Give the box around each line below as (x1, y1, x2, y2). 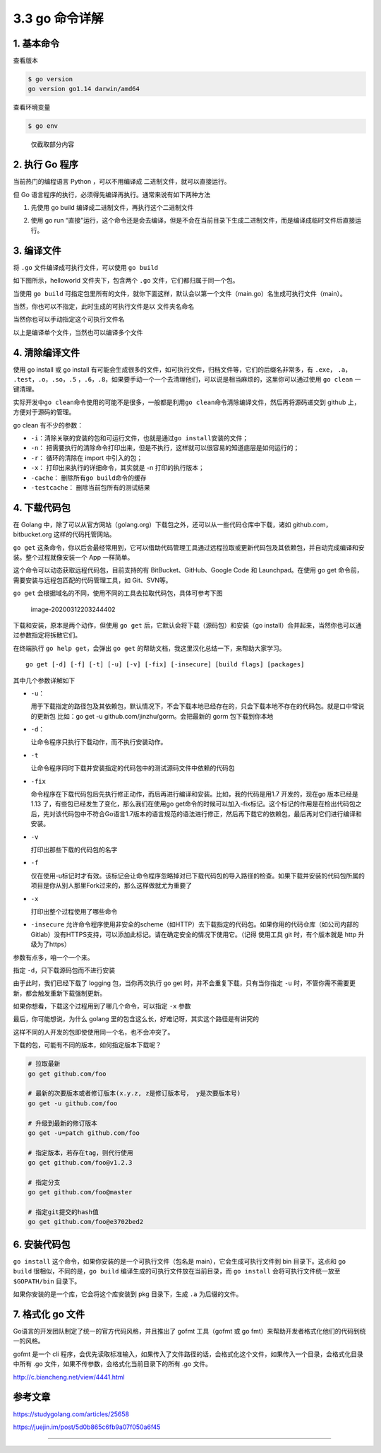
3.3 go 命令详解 (13, 11, 104, 26)
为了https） (36, 940, 71, 948)
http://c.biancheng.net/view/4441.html (13, 1372, 125, 1381)
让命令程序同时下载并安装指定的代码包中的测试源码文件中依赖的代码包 (30, 764, 235, 772)
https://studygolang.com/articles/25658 (13, 1410, 130, 1418)
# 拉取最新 (28, 1060, 61, 1068)
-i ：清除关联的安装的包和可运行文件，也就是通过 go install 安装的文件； (30, 433, 249, 442)
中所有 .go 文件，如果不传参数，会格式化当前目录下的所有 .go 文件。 (13, 1360, 212, 1368)
